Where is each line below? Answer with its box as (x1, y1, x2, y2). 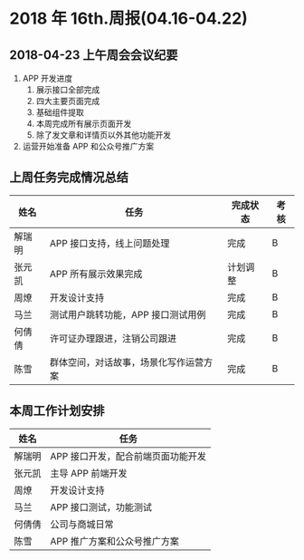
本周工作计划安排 (9, 403, 105, 419)
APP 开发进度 (22, 73, 73, 83)
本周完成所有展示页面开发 (35, 119, 132, 129)
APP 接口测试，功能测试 (50, 500, 152, 513)
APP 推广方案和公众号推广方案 (50, 535, 179, 547)
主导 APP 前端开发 (50, 467, 128, 479)
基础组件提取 (35, 107, 84, 118)
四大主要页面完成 (35, 96, 100, 106)
